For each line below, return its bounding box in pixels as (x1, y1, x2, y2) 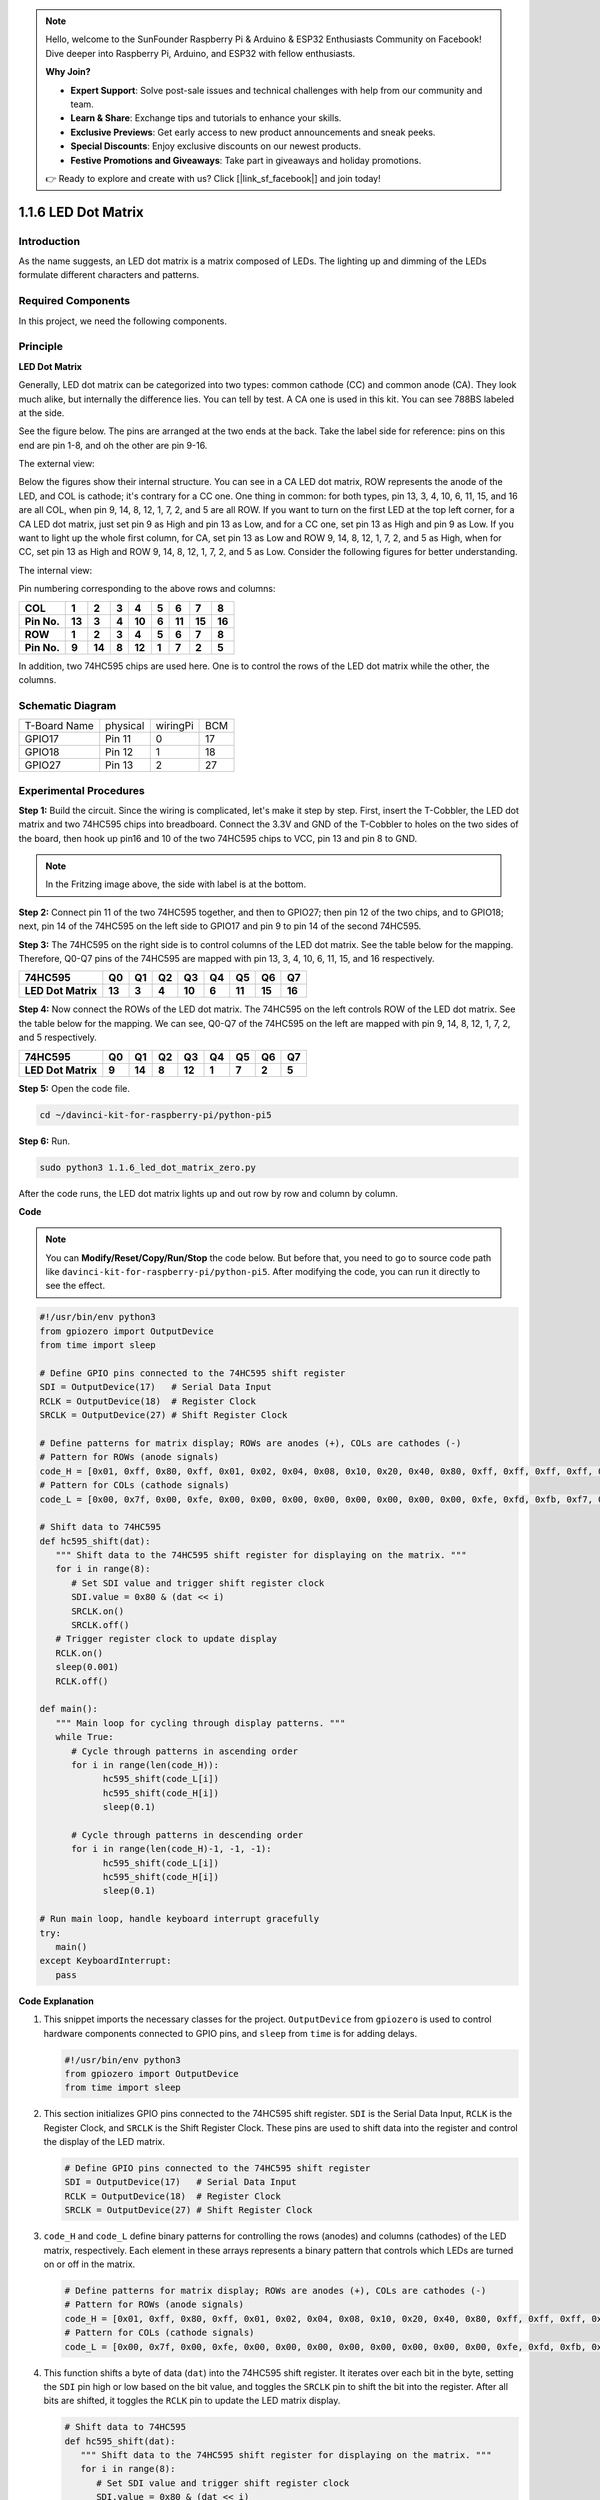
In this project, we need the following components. (18, 315, 227, 327)
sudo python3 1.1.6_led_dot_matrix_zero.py (39, 1161, 257, 1173)
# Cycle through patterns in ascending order (71, 1745, 299, 1757)
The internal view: (18, 564, 93, 576)
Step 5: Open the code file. (18, 1082, 130, 1094)
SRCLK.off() (71, 1620, 130, 1631)
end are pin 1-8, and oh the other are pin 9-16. (18, 439, 208, 451)
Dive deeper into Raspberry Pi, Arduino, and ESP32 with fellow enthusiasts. (45, 47, 356, 59)
